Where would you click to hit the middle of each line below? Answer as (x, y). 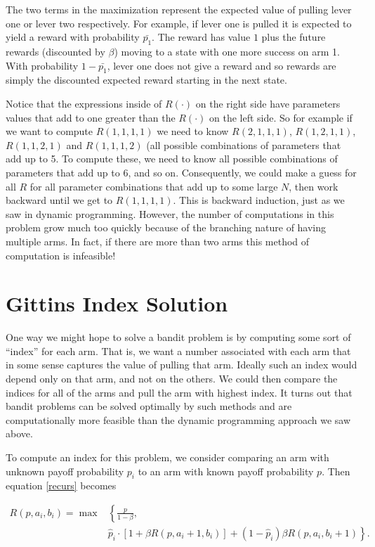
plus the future (294, 37)
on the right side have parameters (268, 103)
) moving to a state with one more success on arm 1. (227, 51)
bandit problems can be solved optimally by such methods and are (149, 406)
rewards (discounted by (55, 51)
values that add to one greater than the (91, 117)
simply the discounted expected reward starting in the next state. (146, 80)
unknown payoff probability (65, 471)
